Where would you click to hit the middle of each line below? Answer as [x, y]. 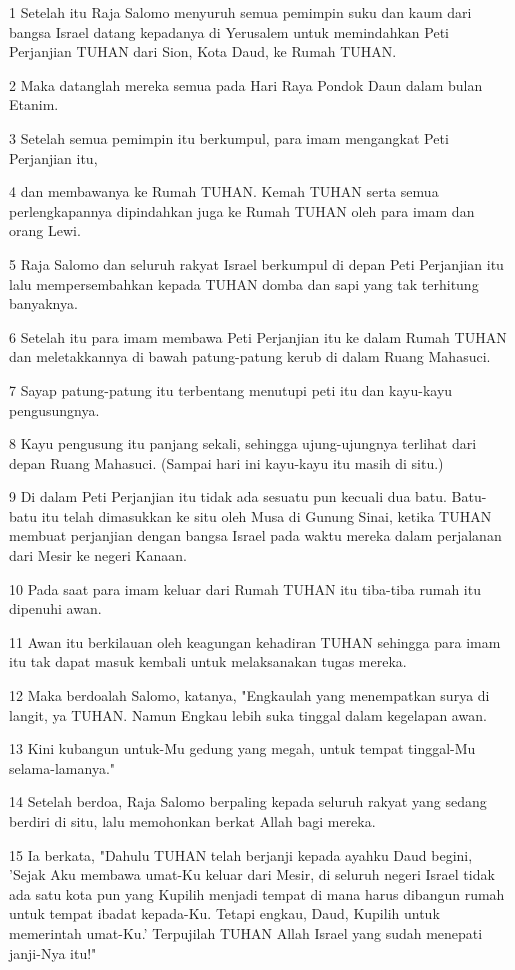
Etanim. [34, 104]
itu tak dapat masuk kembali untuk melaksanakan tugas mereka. [208, 661]
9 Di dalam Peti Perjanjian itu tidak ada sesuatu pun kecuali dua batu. [228, 496]
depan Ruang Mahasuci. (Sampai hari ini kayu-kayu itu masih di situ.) [226, 462]
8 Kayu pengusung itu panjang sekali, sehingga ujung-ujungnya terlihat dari [243, 443]
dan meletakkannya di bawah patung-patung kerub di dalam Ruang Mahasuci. [250, 356]
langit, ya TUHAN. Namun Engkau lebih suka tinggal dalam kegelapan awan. [248, 714]
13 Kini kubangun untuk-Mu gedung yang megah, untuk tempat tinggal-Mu [242, 748]
